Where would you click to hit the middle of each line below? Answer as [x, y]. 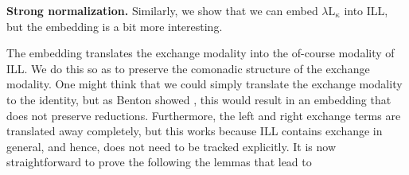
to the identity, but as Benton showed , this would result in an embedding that [199, 99]
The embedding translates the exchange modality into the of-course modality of [201, 53]
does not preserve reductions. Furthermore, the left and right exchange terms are [204, 115]
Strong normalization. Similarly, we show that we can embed [162, 10]
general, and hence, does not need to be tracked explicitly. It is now [171, 146]
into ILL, [366, 10]
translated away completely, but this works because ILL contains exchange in [195, 131]
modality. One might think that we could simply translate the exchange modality [204, 84]
